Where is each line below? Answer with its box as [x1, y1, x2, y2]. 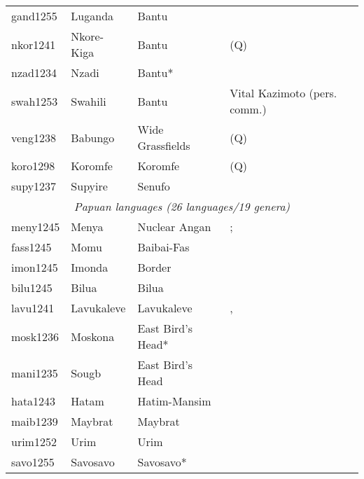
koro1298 [11, 158, 55, 174]
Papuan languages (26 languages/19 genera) [73, 198, 290, 214]
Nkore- [71, 28, 104, 44]
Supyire [71, 178, 108, 194]
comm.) [230, 101, 267, 117]
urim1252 [11, 433, 57, 450]
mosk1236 [11, 328, 59, 345]
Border [137, 259, 171, 275]
